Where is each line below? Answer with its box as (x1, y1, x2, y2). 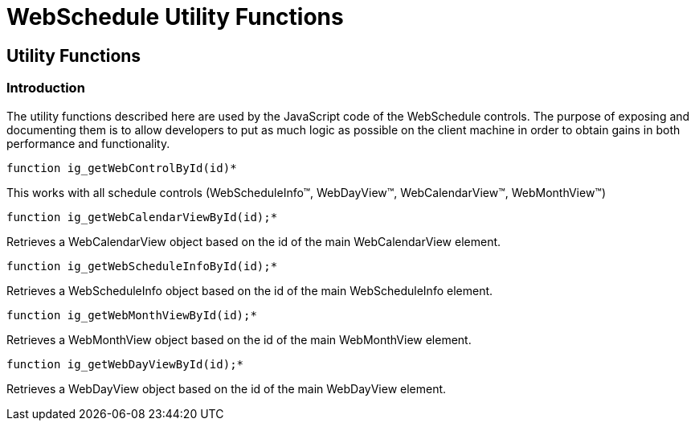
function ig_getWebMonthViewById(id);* (6, 308, 257, 322)
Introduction (6, 80, 85, 96)
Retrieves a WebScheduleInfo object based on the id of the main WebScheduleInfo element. (6, 283, 493, 298)
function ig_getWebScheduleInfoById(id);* (6, 259, 278, 273)
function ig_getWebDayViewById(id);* (6, 357, 244, 371)
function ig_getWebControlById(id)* (6, 161, 237, 174)
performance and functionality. (6, 136, 170, 150)
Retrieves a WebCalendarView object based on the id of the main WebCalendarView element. (6, 234, 501, 248)
